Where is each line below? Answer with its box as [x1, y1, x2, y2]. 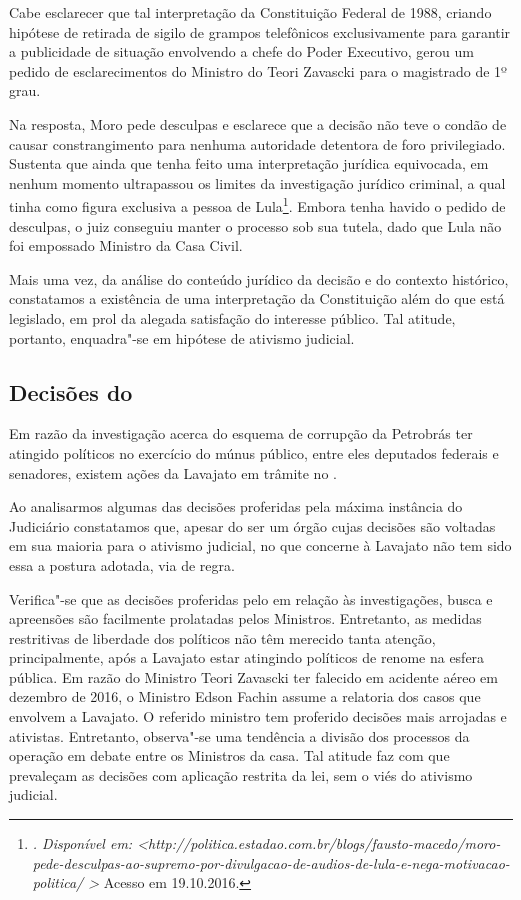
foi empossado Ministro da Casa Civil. [9, 235, 243, 256]
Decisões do [9, 376, 133, 407]
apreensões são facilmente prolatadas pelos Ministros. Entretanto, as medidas [9, 608, 482, 629]
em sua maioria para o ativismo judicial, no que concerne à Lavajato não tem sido [9, 535, 512, 556]
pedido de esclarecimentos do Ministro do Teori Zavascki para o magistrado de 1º [9, 60, 507, 81]
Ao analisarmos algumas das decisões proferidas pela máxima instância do [9, 496, 463, 517]
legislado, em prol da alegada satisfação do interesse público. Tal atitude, [9, 307, 456, 328]
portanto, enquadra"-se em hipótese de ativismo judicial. [9, 327, 355, 348]
